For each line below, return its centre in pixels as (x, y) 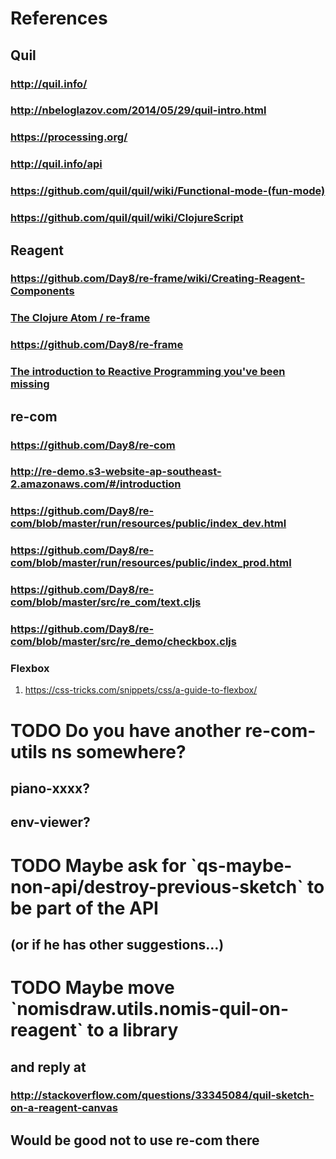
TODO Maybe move (92, 988)
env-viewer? (50, 822)
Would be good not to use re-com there (135, 1140)
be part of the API (84, 908)
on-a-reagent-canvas (64, 1108)
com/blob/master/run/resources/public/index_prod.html (151, 563)
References (59, 18)
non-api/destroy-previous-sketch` (157, 886)
